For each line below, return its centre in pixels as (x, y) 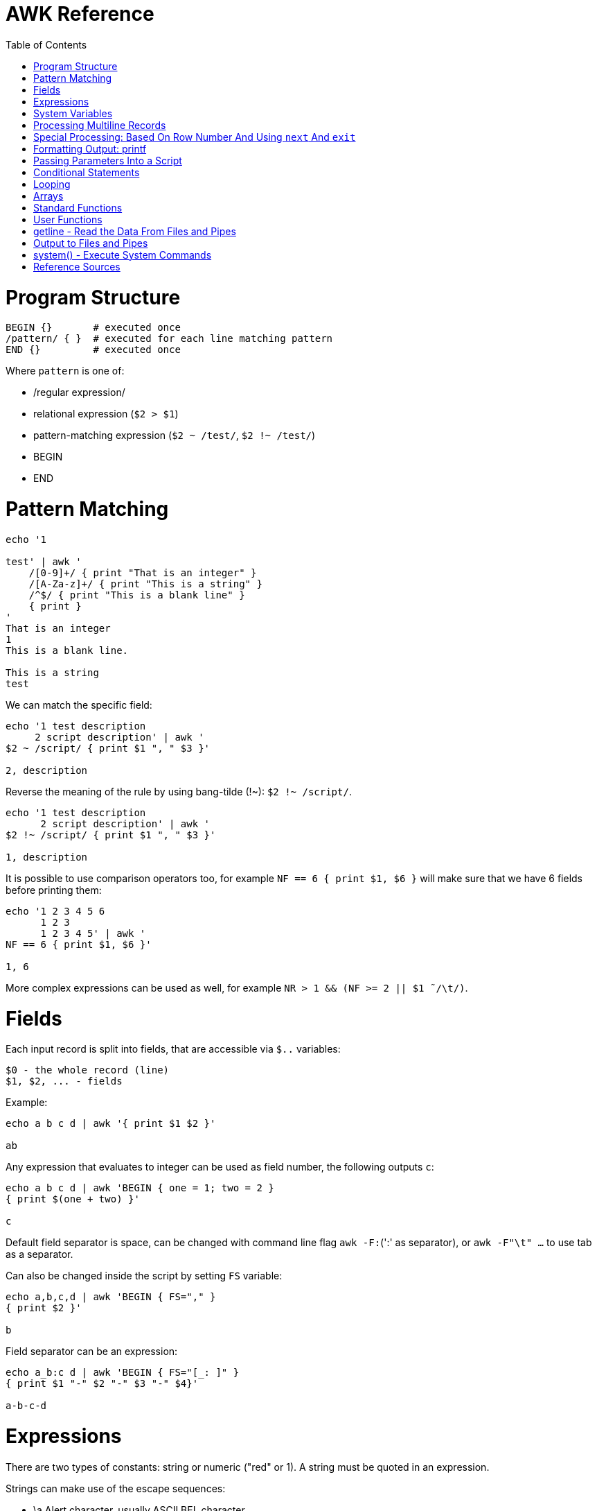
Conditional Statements (87, 172)
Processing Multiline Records (100, 125)
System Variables (73, 113)
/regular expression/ (79, 392)
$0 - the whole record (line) (88, 1070)
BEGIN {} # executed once (93, 328)
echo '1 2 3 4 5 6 (55, 911)
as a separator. (39, 1254)
